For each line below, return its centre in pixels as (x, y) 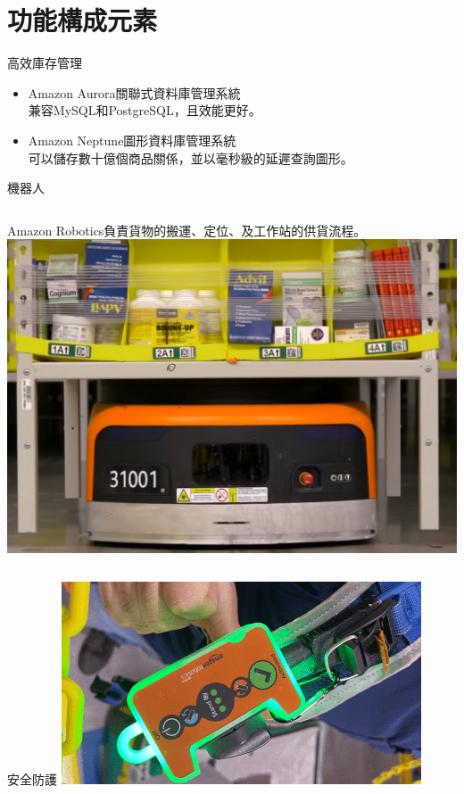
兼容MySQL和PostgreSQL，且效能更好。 (145, 110)
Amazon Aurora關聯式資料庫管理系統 (134, 92)
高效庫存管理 (45, 63)
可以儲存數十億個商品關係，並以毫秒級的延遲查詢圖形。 (191, 157)
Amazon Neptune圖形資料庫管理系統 (132, 140)
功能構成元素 (83, 20)
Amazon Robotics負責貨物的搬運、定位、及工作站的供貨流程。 (187, 230)
